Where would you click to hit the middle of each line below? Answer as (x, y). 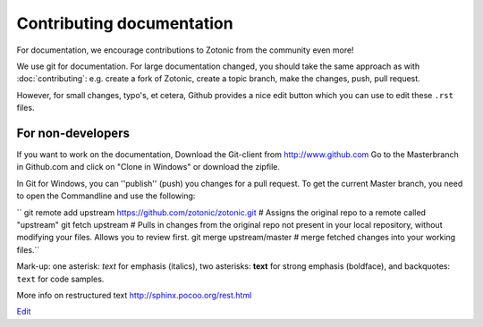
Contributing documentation (125, 23)
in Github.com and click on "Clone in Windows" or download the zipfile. (148, 167)
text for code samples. (60, 279)
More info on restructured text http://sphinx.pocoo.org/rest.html (134, 295)
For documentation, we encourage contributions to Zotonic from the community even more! (185, 50)
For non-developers (73, 133)
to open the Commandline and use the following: (106, 196)
